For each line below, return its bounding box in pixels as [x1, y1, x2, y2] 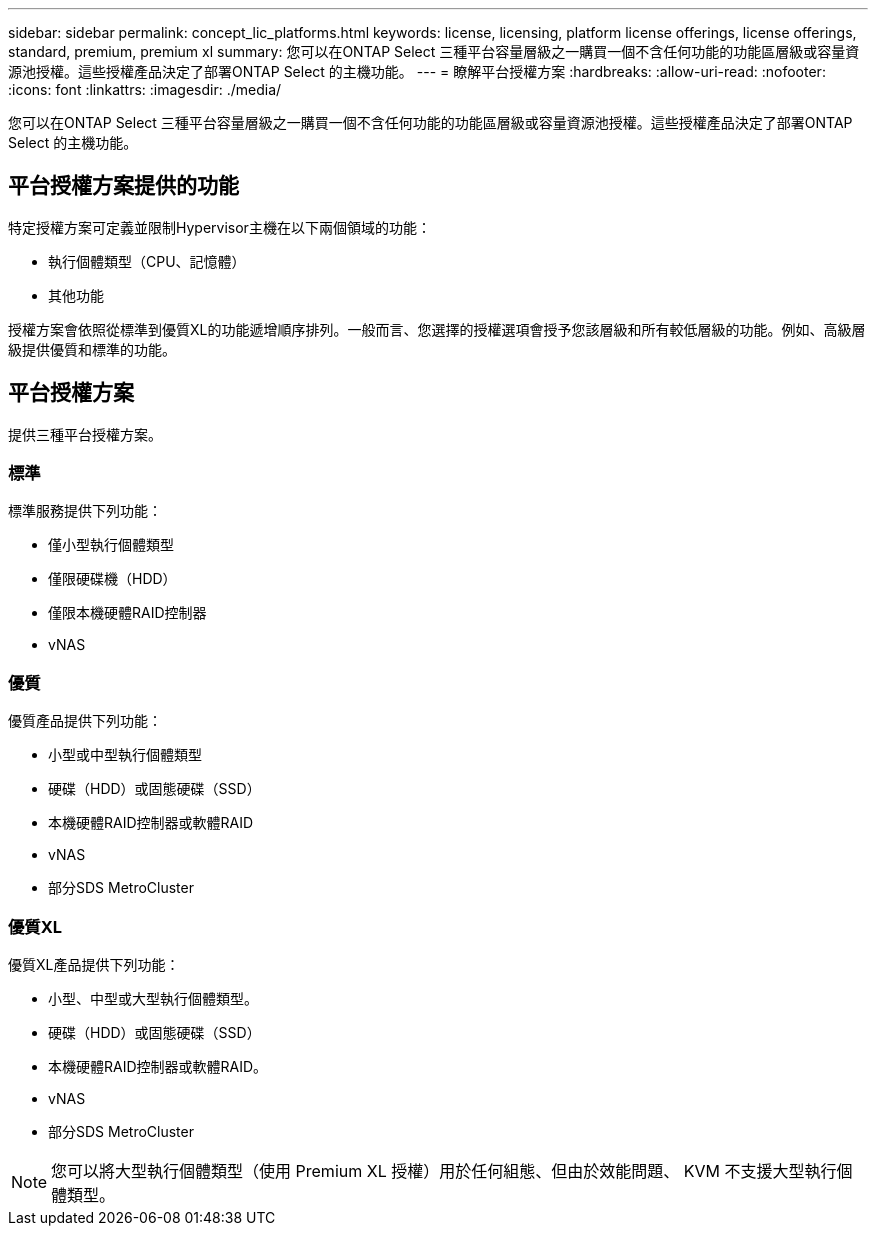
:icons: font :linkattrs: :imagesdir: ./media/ [8, 81, 282, 98]
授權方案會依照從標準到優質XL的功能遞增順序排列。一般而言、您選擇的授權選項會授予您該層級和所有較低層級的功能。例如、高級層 [8, 320, 866, 338]
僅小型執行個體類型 [48, 536, 174, 554]
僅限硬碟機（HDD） [48, 570, 177, 588]
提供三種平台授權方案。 [8, 425, 162, 443]
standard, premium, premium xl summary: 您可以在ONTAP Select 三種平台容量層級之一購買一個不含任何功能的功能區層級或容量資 [8, 43, 860, 60]
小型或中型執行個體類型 [48, 746, 202, 764]
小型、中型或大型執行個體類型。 [48, 989, 258, 1007]
